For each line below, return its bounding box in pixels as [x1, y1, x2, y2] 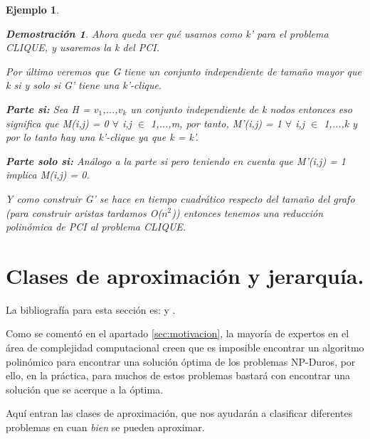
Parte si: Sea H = [6, 101, 90, 116]
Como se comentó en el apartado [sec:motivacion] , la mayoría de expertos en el [6, 326, 349, 341]
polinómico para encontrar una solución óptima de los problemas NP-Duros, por [6, 354, 356, 369]
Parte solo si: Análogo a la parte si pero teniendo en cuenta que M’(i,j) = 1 [6, 153, 347, 168]
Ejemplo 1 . [6, 2, 60, 16]
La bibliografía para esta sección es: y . [6, 302, 176, 317]
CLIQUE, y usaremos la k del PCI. [6, 40, 159, 55]
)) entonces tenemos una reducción [171, 205, 323, 220]
